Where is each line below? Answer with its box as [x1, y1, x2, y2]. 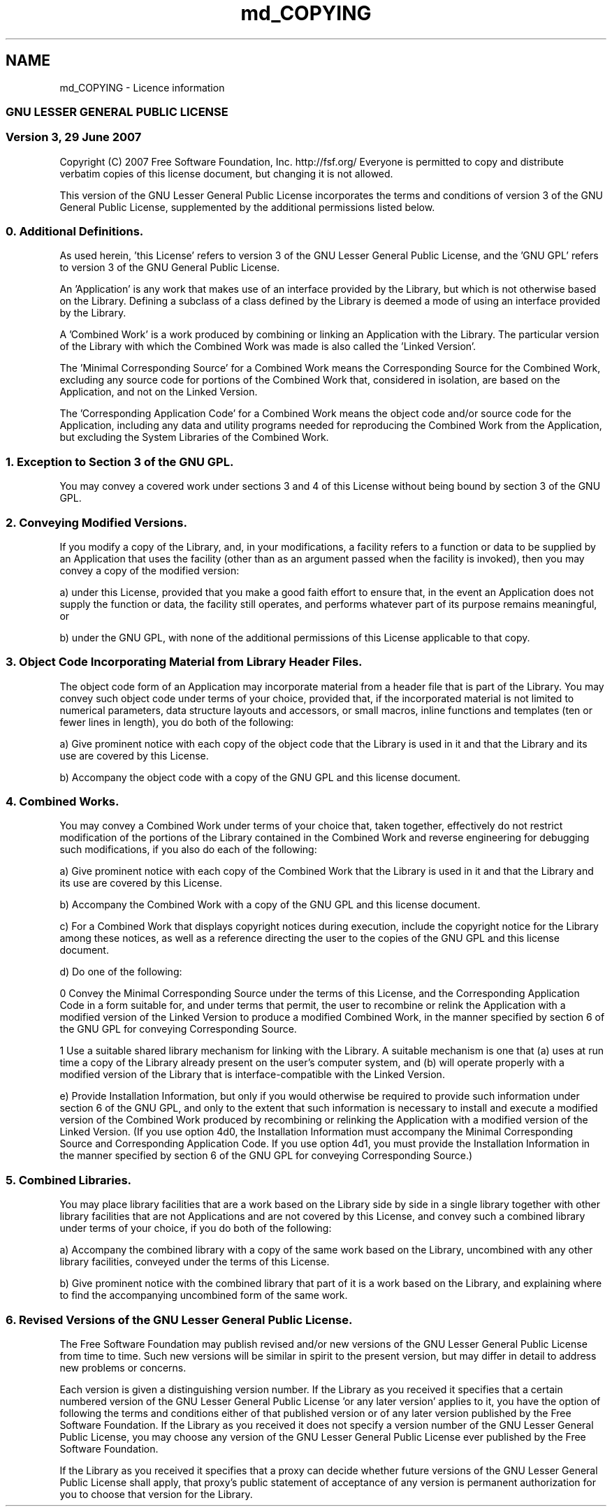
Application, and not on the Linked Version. [59, 386, 258, 398]
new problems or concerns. [59, 1361, 187, 1374]
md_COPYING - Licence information [59, 81, 225, 94]
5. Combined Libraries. [6, 1172, 132, 1187]
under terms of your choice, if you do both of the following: [59, 1222, 332, 1235]
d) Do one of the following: [59, 966, 182, 978]
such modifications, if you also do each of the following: [59, 843, 317, 856]
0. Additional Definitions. [6, 224, 144, 239]
